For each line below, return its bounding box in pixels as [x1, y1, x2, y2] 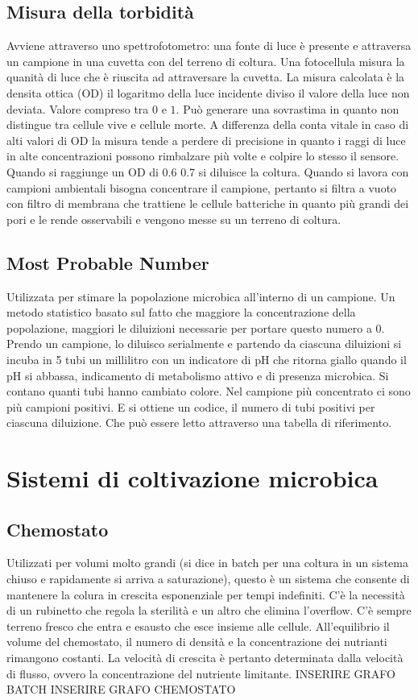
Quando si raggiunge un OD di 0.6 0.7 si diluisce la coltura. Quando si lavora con [6, 163, 409, 180]
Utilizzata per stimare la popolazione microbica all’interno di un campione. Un [6, 288, 395, 304]
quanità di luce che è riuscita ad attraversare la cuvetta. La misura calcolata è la [6, 68, 405, 85]
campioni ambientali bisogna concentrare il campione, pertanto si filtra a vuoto [6, 179, 397, 196]
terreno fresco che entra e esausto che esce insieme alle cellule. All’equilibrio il [6, 617, 390, 634]
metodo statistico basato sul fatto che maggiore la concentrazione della [6, 304, 356, 321]
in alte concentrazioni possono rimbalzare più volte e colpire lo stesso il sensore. [6, 147, 399, 164]
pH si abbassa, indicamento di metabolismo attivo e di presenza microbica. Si [6, 367, 389, 383]
